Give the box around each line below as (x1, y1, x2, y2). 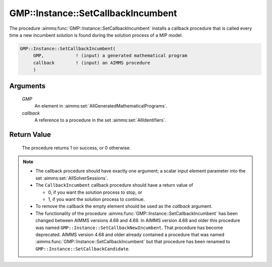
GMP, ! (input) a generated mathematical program (33, 53, 187, 59)
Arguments (9, 81, 46, 90)
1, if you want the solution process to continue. (48, 196, 145, 202)
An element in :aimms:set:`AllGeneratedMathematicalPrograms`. (34, 103, 168, 109)
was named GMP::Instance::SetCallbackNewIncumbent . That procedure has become (35, 225, 223, 231)
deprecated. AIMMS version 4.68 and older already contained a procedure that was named (35, 231, 224, 237)
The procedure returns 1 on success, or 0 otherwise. (22, 144, 131, 151)
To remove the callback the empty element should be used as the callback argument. (35, 203, 213, 209)
